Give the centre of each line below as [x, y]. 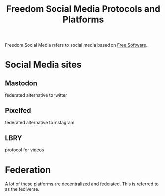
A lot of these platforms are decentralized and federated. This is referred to [82, 184]
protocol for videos [25, 150]
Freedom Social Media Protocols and [83, 9]
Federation [28, 170]
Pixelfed [18, 111]
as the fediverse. [22, 189]
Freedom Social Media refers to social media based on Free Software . [76, 45]
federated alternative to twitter [36, 95]
